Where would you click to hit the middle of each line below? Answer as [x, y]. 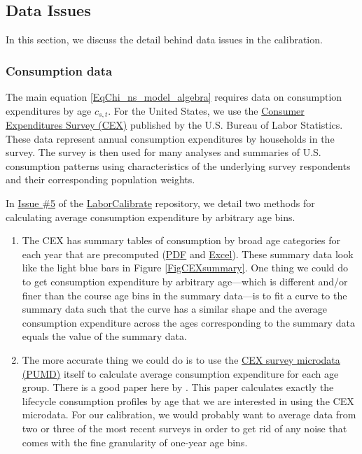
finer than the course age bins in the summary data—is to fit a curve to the [185, 295]
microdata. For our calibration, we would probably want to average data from [189, 414]
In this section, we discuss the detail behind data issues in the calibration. [164, 40]
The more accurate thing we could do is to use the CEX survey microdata [181, 359]
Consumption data [59, 70]
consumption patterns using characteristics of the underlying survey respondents [178, 165]
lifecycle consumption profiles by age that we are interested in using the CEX [188, 400]
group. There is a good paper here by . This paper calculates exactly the [178, 387]
